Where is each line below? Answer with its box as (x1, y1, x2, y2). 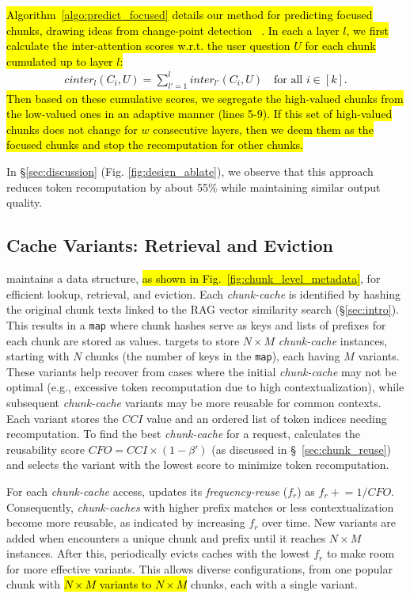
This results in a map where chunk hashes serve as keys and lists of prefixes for (6, 316, 386, 333)
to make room (326, 545, 395, 562)
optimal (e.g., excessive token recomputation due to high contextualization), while (6, 379, 404, 395)
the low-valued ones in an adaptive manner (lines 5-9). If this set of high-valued (6, 105, 393, 122)
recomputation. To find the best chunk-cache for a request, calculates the (6, 425, 361, 442)
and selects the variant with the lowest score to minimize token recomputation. (6, 456, 389, 473)
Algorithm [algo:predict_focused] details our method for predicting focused (6, 6, 373, 22)
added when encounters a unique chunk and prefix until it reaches (6, 529, 326, 546)
